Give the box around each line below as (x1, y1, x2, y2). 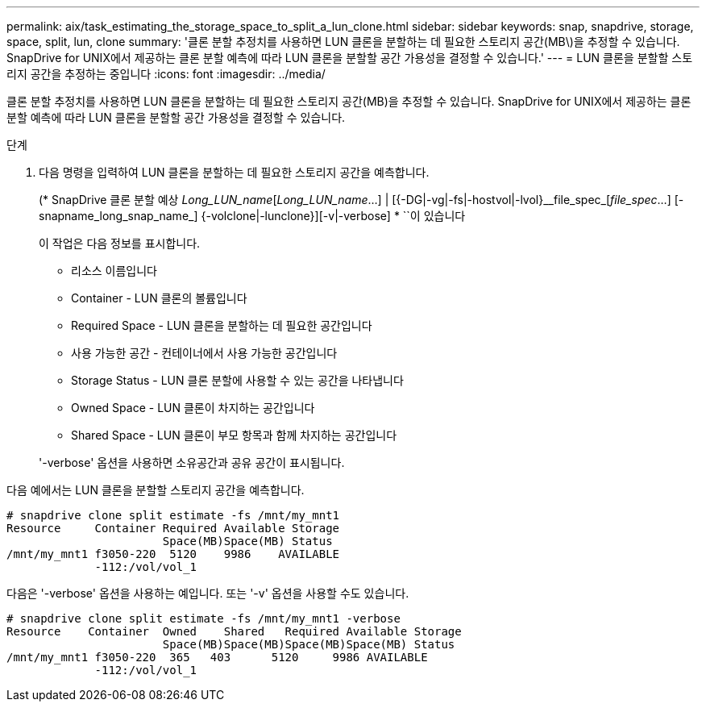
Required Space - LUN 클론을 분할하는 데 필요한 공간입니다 (71, 319, 372, 332)
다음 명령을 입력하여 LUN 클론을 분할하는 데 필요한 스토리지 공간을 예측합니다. (39, 165, 430, 179)
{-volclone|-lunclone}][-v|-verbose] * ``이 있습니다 (201, 209, 466, 223)
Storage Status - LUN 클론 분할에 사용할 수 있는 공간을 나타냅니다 (71, 373, 404, 387)
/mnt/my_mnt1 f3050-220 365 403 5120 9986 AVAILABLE (6, 651, 428, 664)
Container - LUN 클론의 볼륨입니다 (71, 291, 247, 305)
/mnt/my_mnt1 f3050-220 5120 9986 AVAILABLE (6, 548, 340, 560)
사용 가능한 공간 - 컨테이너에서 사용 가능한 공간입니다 (71, 346, 338, 360)
